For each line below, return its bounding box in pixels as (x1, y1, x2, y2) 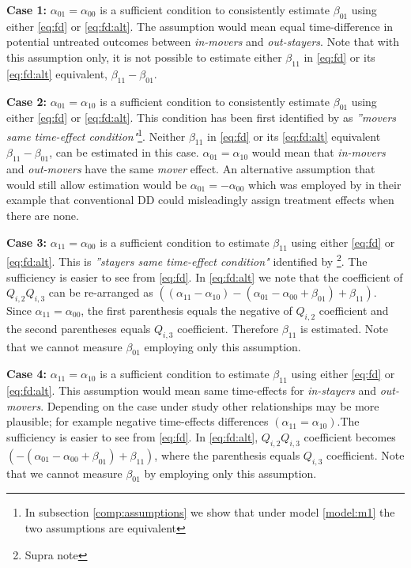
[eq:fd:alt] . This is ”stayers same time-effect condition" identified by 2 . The (6, 251, 368, 270)
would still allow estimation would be (6, 176, 187, 192)
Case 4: (6, 365, 47, 382)
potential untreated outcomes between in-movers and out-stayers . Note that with (6, 33, 400, 50)
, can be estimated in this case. (49, 144, 199, 161)
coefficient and (319, 302, 389, 319)
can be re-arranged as (48, 284, 153, 301)
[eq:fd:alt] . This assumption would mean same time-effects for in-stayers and (6, 382, 376, 399)
